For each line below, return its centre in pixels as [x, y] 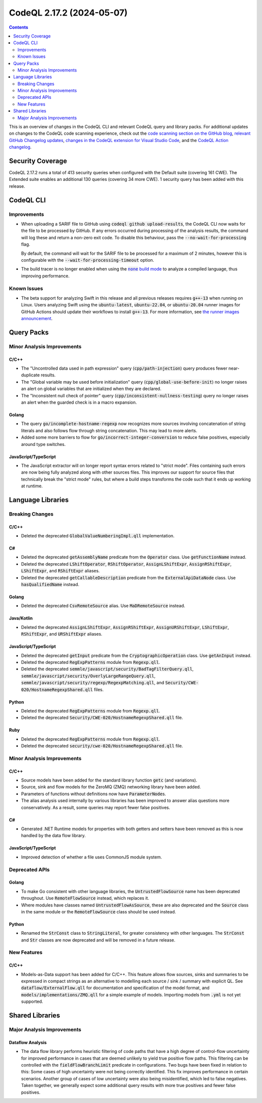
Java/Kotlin [21, 618]
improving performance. [45, 276]
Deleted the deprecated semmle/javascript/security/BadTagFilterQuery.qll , [107, 669]
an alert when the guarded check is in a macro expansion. [79, 402]
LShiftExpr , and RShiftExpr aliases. [60, 571]
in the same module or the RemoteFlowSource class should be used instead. [99, 911]
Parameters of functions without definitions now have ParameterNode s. [94, 794]
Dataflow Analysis [28, 1042]
